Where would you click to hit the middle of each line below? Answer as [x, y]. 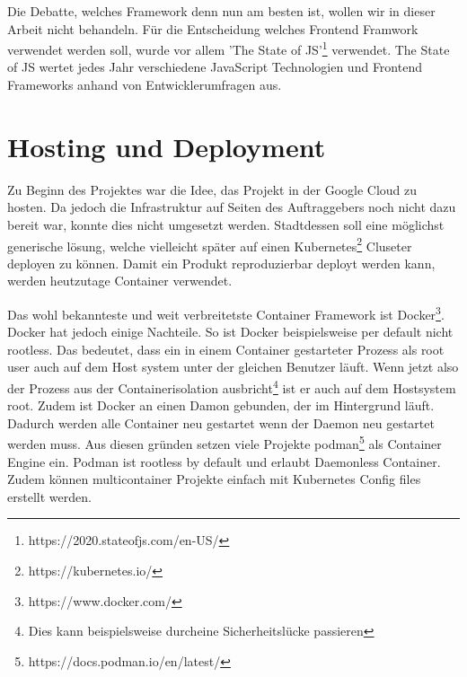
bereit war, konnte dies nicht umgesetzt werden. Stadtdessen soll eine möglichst [226, 224]
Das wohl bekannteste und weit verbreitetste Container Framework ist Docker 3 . [226, 312]
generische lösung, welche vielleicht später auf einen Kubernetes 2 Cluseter [210, 244]
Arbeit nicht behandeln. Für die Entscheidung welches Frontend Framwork [213, 28]
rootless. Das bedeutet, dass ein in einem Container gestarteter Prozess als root [226, 349]
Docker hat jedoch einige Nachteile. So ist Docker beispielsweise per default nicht [230, 332]
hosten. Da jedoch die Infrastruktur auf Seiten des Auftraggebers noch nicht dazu [232, 207]
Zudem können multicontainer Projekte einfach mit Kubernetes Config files [214, 479]
